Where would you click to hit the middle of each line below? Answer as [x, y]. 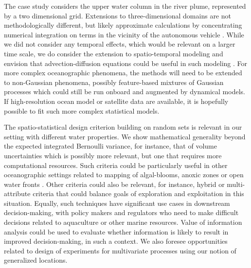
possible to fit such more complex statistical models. [82, 110]
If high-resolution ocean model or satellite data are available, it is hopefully [116, 101]
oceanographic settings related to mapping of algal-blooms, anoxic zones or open [124, 175]
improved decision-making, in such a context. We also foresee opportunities [116, 241]
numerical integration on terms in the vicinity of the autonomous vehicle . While [124, 34]
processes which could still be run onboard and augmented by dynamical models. [125, 92]
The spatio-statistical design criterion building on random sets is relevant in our [123, 127]
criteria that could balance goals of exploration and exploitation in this [138, 193]
